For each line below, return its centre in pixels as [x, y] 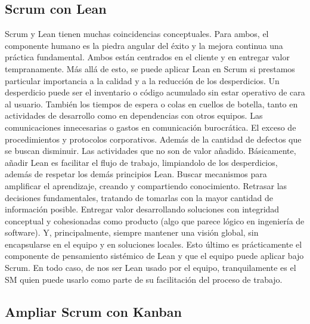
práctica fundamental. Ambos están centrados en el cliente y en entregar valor [147, 57]
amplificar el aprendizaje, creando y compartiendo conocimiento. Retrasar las [146, 185]
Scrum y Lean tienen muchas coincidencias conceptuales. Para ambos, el [137, 34]
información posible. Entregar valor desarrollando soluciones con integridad [142, 209]
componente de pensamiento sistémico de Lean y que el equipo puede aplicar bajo [154, 256]
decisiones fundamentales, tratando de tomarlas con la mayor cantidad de [139, 197]
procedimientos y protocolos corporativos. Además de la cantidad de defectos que [153, 139]
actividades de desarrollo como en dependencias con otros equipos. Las [134, 115]
